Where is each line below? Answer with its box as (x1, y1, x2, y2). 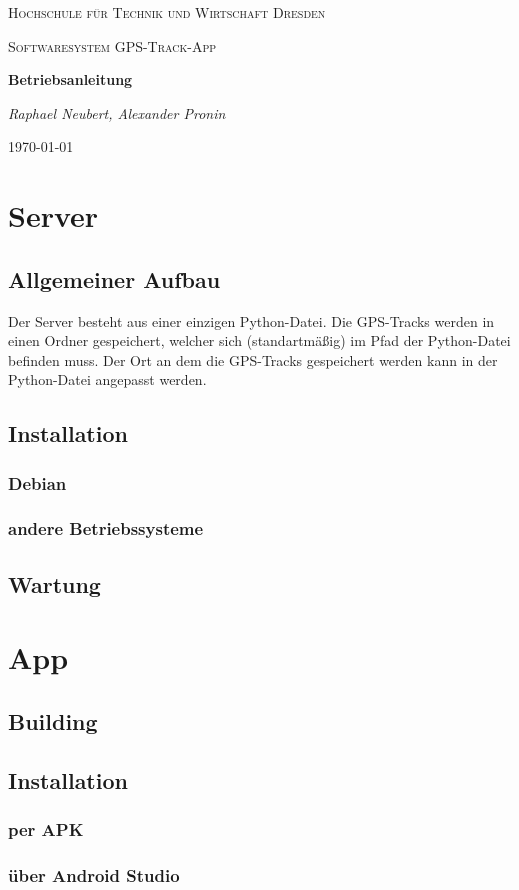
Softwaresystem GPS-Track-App (8, 35, 217, 56)
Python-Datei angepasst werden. (8, 369, 207, 390)
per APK (8, 817, 84, 842)
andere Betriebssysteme (8, 516, 204, 541)
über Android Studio (8, 862, 180, 887)
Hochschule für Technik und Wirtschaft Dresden (8, 2, 326, 22)
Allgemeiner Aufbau (8, 263, 221, 294)
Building (8, 705, 98, 736)
